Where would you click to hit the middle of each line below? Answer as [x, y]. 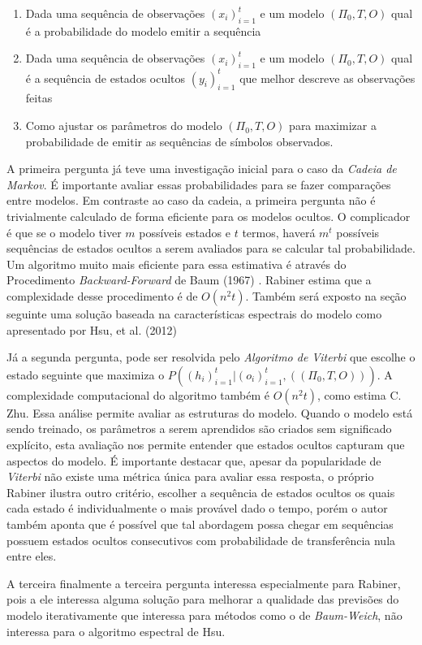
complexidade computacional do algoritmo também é [138, 394]
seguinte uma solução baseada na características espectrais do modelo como [194, 314]
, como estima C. [359, 394]
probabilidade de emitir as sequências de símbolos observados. [179, 141]
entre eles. [32, 556]
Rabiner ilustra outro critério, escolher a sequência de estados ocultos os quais [201, 492]
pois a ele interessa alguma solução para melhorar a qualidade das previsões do [203, 599]
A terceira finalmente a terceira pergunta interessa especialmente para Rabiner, [204, 583]
